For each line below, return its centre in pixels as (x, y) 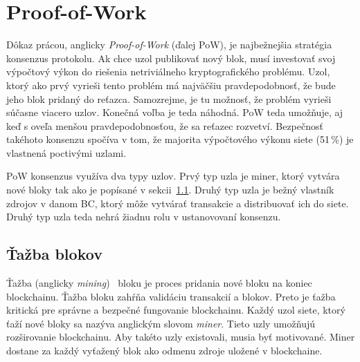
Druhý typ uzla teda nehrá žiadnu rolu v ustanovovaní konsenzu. (144, 217)
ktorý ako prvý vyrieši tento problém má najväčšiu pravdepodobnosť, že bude (171, 85)
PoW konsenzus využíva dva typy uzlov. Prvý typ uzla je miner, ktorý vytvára (173, 176)
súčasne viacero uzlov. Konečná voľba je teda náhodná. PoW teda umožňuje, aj (175, 112)
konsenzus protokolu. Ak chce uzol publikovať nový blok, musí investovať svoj (171, 58)
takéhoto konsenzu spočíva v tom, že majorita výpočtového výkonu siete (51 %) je (180, 139)
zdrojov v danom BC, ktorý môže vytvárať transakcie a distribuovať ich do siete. (178, 203)
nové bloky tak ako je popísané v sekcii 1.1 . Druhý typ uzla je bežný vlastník (170, 190)
